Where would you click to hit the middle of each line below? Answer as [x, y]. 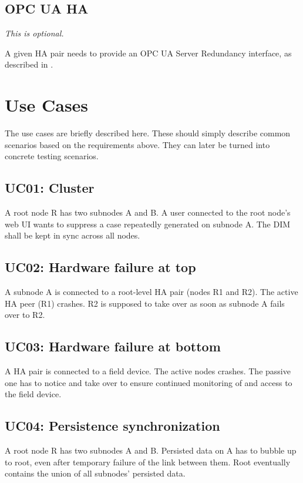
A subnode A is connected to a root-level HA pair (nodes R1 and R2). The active [151, 292]
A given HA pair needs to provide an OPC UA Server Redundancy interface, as [148, 53]
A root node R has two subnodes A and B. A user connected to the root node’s [148, 212]
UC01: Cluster [50, 188]
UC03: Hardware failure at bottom [113, 346]
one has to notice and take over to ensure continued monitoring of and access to [149, 382]
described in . [29, 64]
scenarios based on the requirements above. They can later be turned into [137, 144]
